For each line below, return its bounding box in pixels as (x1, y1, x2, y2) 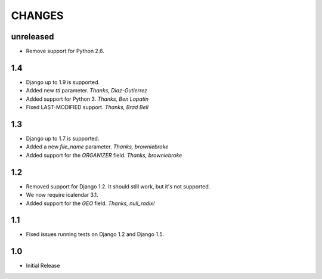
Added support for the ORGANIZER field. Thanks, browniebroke (26, 151, 182, 159)
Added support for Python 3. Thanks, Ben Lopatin (26, 95, 149, 103)
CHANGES (11, 9, 64, 22)
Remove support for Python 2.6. (26, 48, 104, 55)
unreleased (11, 32, 54, 42)
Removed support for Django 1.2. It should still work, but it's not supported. (26, 182, 210, 190)
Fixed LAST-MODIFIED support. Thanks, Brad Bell (26, 104, 149, 111)
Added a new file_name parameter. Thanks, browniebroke (26, 143, 169, 150)
